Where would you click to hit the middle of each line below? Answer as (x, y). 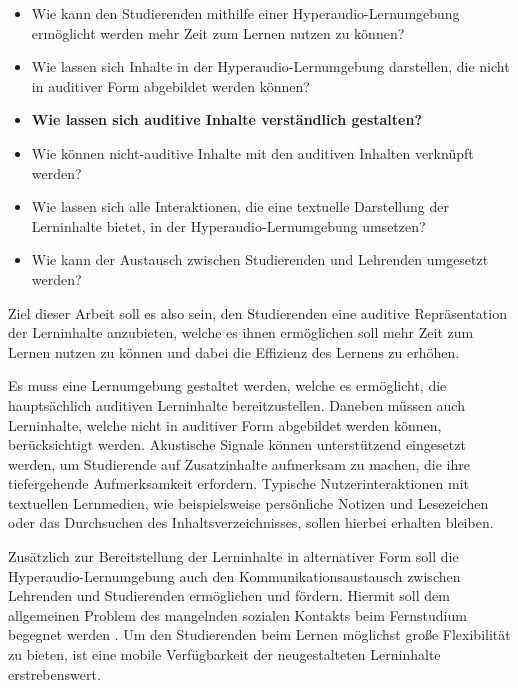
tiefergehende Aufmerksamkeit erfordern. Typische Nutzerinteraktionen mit (238, 483)
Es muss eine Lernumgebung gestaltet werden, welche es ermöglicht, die (227, 385)
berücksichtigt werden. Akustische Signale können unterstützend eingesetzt (237, 444)
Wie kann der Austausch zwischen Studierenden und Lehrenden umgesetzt (260, 259)
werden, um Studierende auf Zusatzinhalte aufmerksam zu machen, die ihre (239, 463)
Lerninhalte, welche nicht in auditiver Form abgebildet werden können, (225, 424)
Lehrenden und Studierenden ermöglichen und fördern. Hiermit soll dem (229, 595)
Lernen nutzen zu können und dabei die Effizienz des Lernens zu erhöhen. (234, 351)
